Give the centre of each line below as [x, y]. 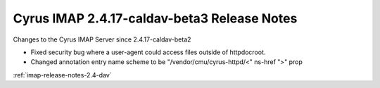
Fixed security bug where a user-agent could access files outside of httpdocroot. [148, 52]
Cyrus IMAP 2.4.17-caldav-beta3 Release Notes [155, 18]
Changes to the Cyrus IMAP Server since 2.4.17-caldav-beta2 [102, 39]
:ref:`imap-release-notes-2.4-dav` [62, 75]
